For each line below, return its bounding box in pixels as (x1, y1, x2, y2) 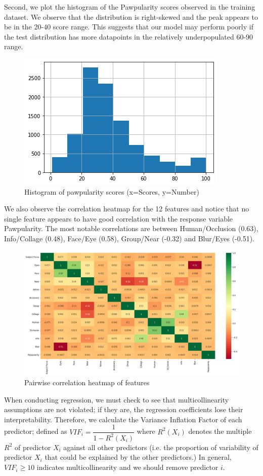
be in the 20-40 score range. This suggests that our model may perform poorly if (4, 21, 253, 32)
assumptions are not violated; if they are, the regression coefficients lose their (4, 404, 243, 415)
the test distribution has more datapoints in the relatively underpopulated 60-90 (4, 31, 253, 42)
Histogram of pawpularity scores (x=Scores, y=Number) (24, 186, 199, 197)
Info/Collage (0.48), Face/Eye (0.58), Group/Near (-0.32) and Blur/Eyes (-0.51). (4, 233, 254, 243)
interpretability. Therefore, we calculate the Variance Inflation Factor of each (4, 414, 242, 424)
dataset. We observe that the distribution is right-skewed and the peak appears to (4, 11, 258, 22)
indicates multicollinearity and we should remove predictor (36, 462, 218, 472)
